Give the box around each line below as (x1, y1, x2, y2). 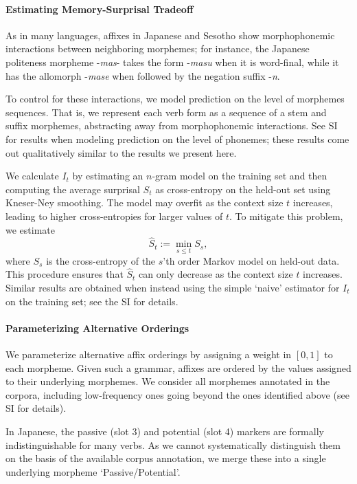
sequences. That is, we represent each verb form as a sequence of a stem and (5, 104, 327, 119)
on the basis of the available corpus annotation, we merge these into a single (5, 451, 326, 465)
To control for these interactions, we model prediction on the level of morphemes (5, 91, 345, 106)
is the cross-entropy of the (46, 253, 156, 267)
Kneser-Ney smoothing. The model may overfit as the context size (5, 195, 284, 210)
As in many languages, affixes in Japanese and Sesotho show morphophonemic (5, 27, 335, 42)
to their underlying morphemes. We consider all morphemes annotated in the (5, 374, 330, 388)
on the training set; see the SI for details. (5, 294, 178, 308)
